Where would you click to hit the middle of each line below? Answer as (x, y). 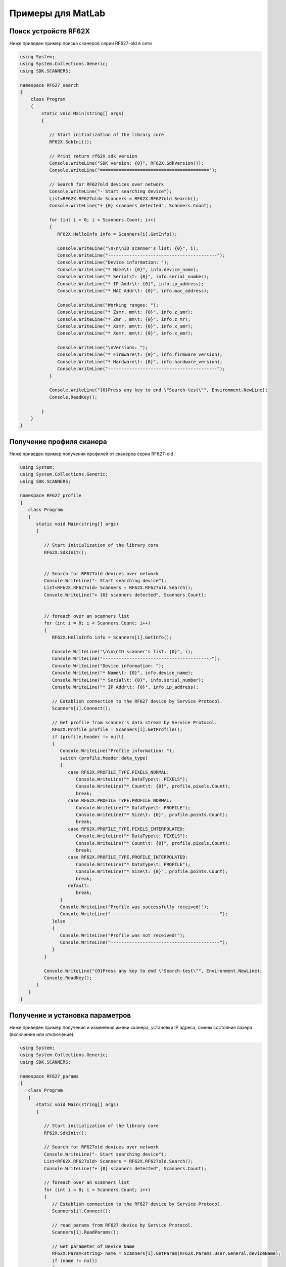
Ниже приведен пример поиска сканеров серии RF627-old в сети (81, 44)
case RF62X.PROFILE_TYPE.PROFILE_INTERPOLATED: (128, 857)
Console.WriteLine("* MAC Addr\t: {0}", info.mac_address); (133, 291)
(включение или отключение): (42, 1034)
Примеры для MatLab (57, 13)
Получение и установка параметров (70, 1015)
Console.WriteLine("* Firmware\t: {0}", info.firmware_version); (140, 355)
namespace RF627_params (50, 1076)
